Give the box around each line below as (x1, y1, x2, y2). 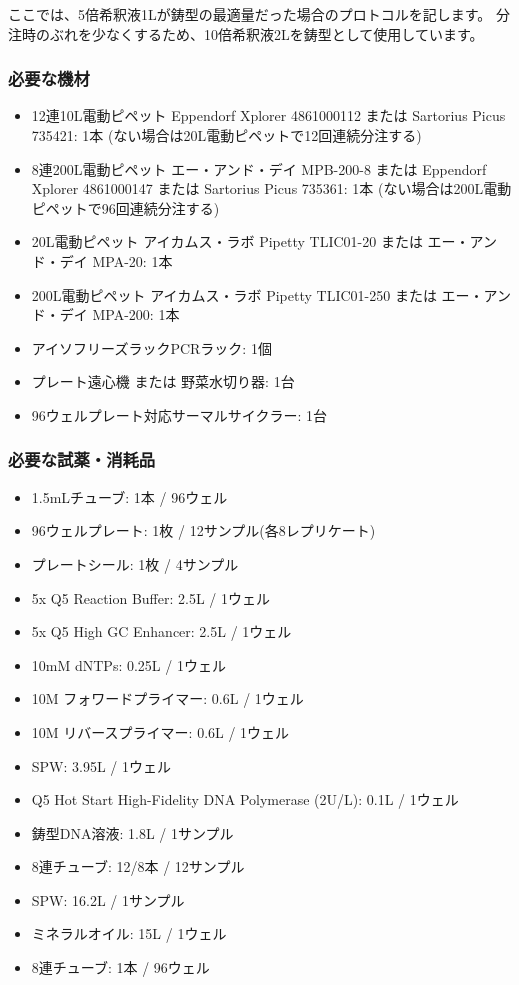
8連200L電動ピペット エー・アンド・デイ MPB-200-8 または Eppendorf (31, 158, 487, 179)
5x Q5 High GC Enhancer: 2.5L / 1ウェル (31, 621, 292, 642)
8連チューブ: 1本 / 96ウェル (31, 957, 210, 978)
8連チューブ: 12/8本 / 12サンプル (31, 856, 245, 877)
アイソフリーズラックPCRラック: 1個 (31, 337, 272, 358)
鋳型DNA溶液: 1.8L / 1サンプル (31, 822, 234, 843)
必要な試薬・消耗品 (8, 447, 156, 472)
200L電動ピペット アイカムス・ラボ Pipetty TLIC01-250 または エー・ (31, 284, 484, 305)
